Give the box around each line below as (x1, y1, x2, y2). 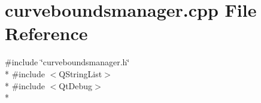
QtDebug (59, 79, 93, 92)
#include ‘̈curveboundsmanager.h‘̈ (5, 56, 130, 68)
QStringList (59, 67, 102, 80)
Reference (5, 21, 88, 46)
